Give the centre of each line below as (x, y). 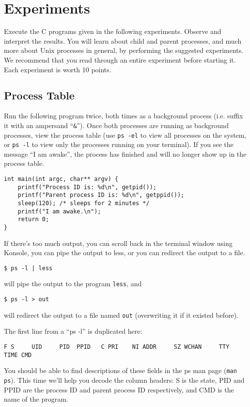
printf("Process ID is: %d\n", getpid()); (87, 187)
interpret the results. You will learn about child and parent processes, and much (123, 41)
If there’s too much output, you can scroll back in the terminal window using (118, 243)
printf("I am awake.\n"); (59, 211)
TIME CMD (18, 355)
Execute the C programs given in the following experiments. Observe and (113, 31)
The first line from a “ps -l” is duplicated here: (73, 331)
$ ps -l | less (28, 268)
